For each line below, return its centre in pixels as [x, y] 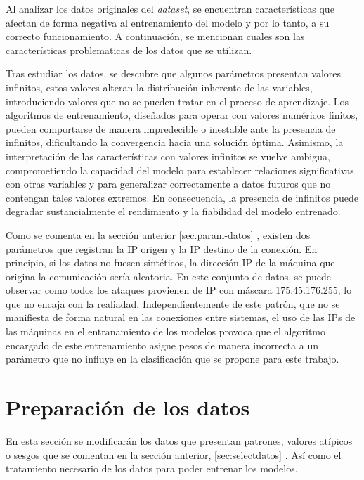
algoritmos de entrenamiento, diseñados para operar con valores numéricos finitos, [182, 115]
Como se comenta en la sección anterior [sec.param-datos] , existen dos [158, 234]
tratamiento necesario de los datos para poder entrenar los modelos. [152, 468]
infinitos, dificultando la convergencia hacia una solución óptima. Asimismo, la [175, 142]
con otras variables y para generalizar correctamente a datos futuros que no [168, 184]
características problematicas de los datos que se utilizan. [129, 50]
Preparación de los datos [128, 407]
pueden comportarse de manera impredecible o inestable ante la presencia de [171, 128]
